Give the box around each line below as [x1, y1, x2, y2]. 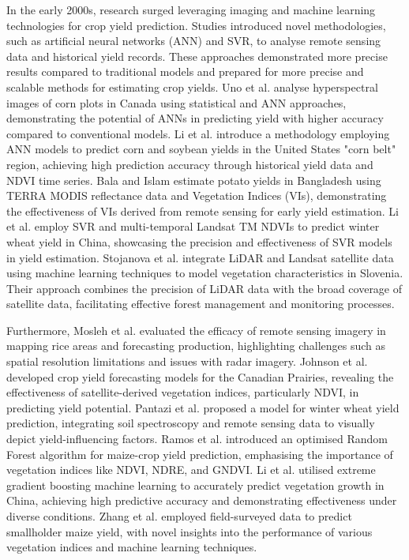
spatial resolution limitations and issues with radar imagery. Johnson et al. [6, 353, 368, 370]
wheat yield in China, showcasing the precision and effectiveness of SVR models [6, 233, 392, 250]
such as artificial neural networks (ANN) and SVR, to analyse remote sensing [6, 32, 381, 49]
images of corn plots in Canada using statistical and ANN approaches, [6, 94, 347, 111]
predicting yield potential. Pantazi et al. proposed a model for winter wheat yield [6, 399, 400, 415]
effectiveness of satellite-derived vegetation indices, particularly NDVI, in [6, 384, 359, 400]
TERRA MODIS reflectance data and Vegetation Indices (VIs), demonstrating [6, 187, 387, 204]
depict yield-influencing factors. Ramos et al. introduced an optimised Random [6, 430, 388, 447]
